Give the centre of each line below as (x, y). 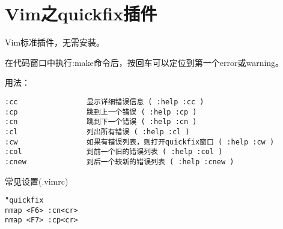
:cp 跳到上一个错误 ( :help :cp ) (101, 112)
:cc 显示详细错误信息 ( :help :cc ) (105, 102)
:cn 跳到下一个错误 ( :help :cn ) (101, 122)
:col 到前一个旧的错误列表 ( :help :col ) (114, 152)
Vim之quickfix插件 (81, 13)
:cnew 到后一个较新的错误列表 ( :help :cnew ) (120, 162)
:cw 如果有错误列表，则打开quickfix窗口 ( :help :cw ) (140, 142)
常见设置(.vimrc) (37, 181)
